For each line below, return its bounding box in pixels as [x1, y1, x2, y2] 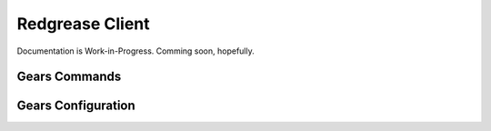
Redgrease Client [16, 14, 150, 34]
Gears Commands [16, 69, 122, 85]
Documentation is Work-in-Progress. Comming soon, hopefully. [16, 45, 255, 56]
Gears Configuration [16, 98, 135, 114]
